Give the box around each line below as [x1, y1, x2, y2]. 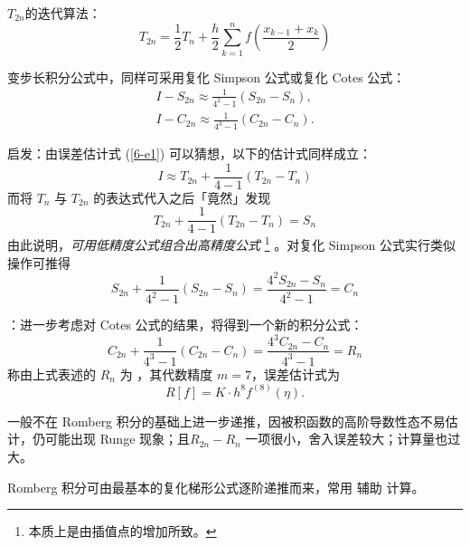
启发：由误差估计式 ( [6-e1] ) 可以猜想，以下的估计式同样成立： [7, 144, 371, 163]
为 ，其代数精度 [119, 364, 213, 383]
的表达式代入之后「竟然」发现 [93, 187, 271, 206]
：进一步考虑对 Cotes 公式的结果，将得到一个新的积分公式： [7, 315, 363, 334]
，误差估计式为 [250, 364, 340, 383]
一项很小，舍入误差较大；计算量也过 [245, 429, 461, 448]
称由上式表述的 [7, 364, 96, 383]
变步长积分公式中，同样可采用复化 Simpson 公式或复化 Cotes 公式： [7, 67, 406, 86]
